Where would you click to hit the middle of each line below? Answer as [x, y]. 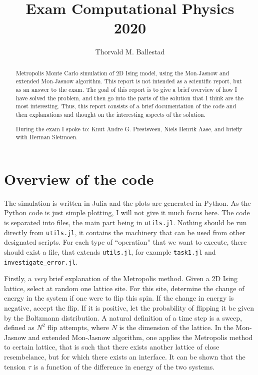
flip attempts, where [78, 327]
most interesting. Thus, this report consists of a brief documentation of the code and [126, 106]
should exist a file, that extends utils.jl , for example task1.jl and [110, 251]
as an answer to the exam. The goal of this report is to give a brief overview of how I [126, 90]
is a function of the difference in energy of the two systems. [124, 366]
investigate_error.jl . [41, 261]
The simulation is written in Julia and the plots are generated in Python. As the [127, 202]
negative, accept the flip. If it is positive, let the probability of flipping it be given [129, 307]
